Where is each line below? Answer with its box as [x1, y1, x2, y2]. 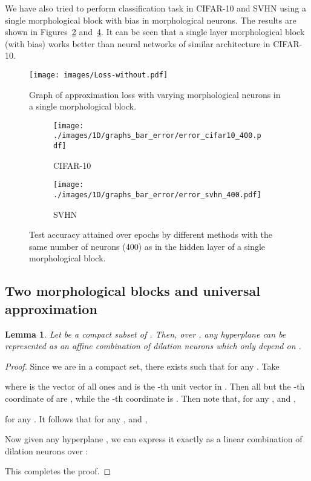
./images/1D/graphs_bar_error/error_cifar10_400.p [53, 131, 261, 140]
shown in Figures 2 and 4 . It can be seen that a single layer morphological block [5, 25, 305, 38]
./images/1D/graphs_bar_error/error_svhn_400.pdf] [53, 191, 261, 200]
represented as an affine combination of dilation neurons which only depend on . [5, 339, 301, 352]
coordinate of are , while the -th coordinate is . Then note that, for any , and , [5, 392, 296, 405]
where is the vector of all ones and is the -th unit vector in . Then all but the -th [5, 380, 305, 393]
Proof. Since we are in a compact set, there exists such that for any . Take [5, 359, 280, 372]
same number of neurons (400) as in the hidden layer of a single [29, 240, 266, 252]
